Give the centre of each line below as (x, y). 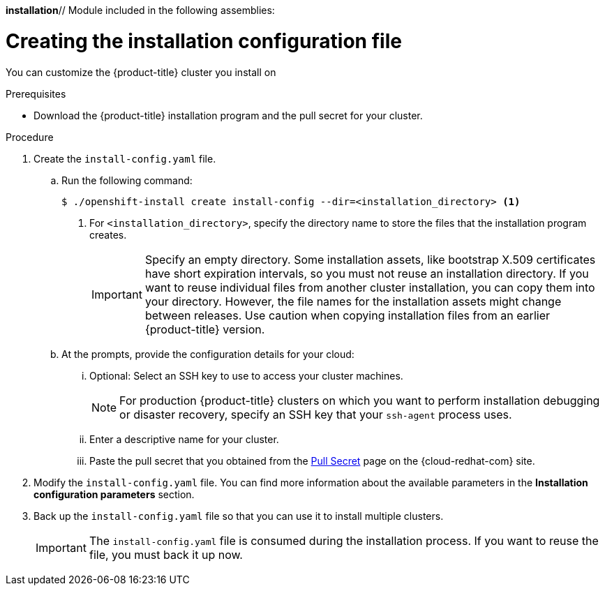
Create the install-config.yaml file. (125, 158)
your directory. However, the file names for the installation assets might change (353, 301)
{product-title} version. (205, 329)
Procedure (30, 137)
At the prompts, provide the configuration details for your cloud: (208, 354)
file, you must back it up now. (166, 554)
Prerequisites (36, 93)
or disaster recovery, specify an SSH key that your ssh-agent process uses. (316, 414)
